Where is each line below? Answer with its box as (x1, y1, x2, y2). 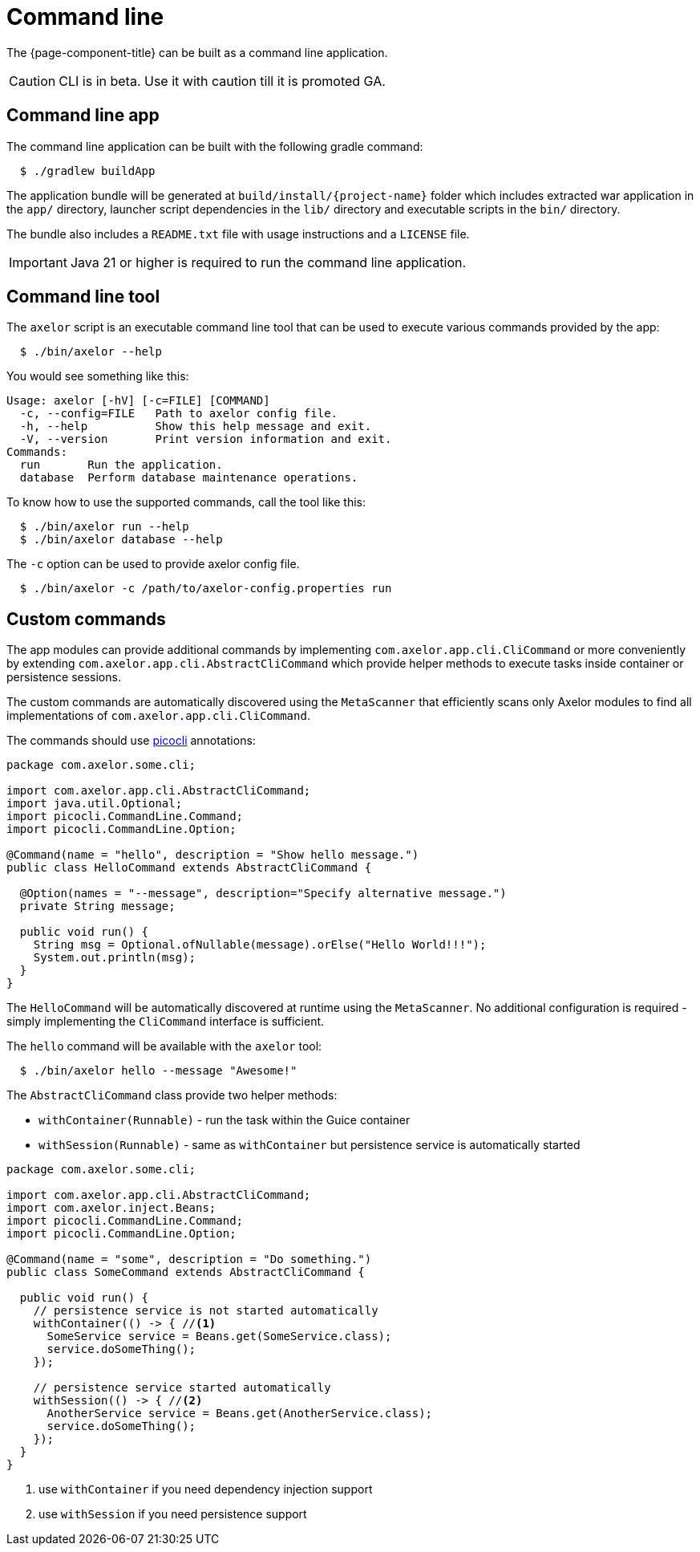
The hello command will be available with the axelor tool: (6, 1039, 322, 1054)
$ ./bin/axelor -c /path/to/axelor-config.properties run (19, 582, 392, 595)
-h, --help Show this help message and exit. (19, 420, 372, 433)
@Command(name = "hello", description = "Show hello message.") (6, 848, 419, 862)
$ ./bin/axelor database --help (19, 533, 223, 546)
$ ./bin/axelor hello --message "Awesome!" (19, 1064, 297, 1078)
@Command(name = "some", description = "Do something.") (6, 1253, 372, 1266)
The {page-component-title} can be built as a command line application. (6, 45, 388, 59)
